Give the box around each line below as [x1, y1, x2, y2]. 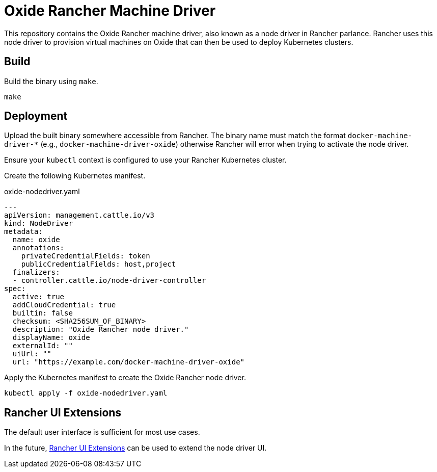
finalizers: [12, 268, 60, 277]
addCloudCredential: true [12, 301, 116, 309]
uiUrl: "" [12, 350, 51, 358]
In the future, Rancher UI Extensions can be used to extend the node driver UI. [4, 443, 267, 453]
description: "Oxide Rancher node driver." [12, 325, 189, 334]
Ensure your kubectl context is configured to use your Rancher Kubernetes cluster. [4, 155, 287, 165]
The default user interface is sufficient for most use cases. [4, 428, 200, 437]
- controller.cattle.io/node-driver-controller [12, 276, 206, 285]
